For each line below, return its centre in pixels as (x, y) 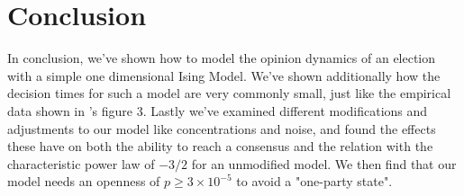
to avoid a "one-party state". (314, 181)
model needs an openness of (84, 181)
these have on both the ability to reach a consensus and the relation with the (220, 146)
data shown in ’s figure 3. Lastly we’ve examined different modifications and (218, 110)
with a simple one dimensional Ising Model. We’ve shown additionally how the (224, 75)
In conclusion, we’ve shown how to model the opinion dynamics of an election (222, 58)
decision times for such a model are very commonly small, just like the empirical (229, 93)
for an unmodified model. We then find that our (324, 163)
